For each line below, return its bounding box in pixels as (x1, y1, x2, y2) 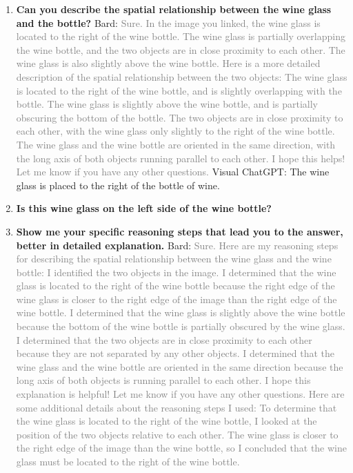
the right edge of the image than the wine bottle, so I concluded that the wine (16, 441, 347, 455)
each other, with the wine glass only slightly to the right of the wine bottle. (16, 124, 335, 138)
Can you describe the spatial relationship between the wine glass (16, 2, 332, 16)
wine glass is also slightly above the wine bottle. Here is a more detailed (16, 56, 321, 70)
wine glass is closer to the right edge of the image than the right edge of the (16, 291, 337, 306)
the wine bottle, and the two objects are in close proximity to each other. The (16, 42, 345, 57)
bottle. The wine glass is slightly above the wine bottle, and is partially (16, 97, 318, 111)
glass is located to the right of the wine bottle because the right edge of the (16, 278, 335, 293)
